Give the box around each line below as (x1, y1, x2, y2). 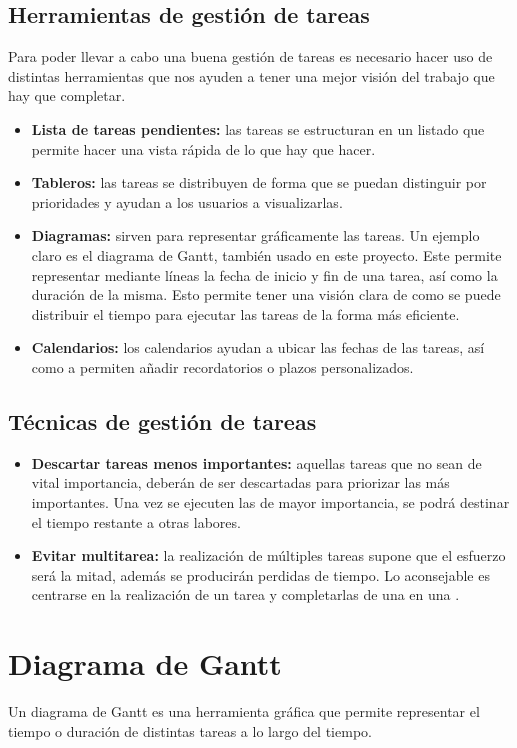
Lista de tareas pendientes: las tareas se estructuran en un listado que (31, 118, 485, 139)
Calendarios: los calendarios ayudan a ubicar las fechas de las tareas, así (31, 337, 485, 358)
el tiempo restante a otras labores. (31, 511, 241, 532)
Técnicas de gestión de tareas (8, 405, 317, 436)
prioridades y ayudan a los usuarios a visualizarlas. (31, 191, 343, 212)
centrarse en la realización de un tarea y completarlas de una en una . (31, 584, 460, 605)
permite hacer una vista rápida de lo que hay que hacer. (31, 138, 376, 159)
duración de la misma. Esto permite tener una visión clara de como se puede (31, 284, 501, 305)
